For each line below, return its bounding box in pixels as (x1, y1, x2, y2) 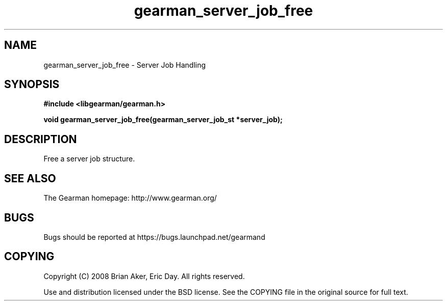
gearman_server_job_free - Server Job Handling (43, 60, 206, 69)
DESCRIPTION (4, 132, 77, 146)
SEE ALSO (4, 172, 56, 185)
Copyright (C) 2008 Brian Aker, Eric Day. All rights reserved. (43, 271, 245, 281)
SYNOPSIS (4, 78, 60, 91)
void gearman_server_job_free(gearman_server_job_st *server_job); (43, 115, 283, 124)
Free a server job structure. (43, 154, 135, 163)
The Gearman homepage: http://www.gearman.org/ (43, 193, 217, 203)
